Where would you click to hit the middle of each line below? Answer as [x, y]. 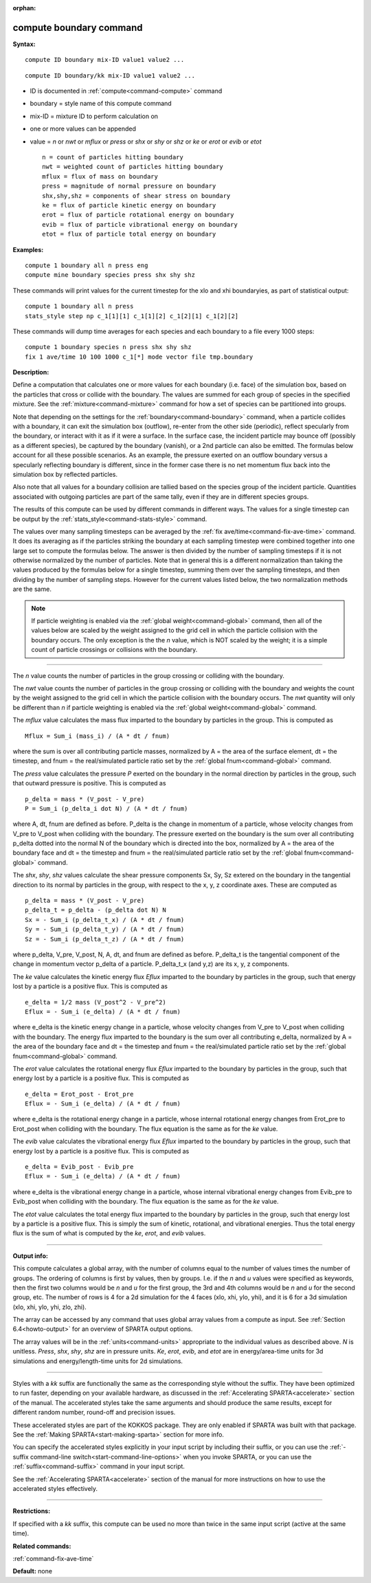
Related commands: [42, 1546]
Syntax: [24, 44]
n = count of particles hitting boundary [113, 157]
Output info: [30, 1256]
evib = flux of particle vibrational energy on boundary [140, 224]
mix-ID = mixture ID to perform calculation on [94, 116]
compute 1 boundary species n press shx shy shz [108, 347]
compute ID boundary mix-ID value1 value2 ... [105, 60]
